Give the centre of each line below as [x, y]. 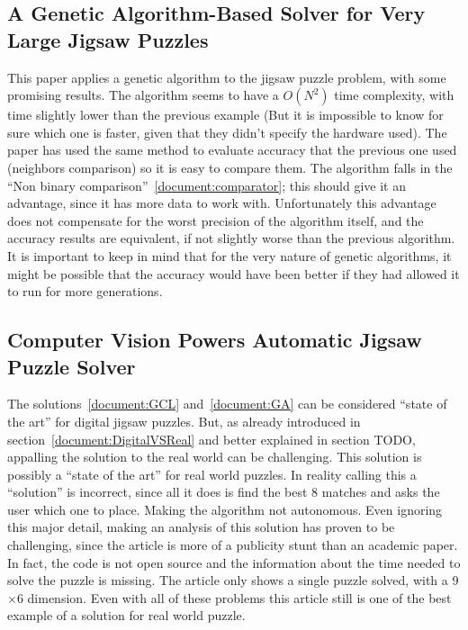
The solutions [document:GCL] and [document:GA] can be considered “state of [227, 404]
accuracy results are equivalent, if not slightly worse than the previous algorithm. [231, 238]
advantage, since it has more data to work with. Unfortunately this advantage [222, 203]
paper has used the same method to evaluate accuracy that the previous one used [232, 150]
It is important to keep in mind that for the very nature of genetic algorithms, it [229, 255]
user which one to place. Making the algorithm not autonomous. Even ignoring [225, 509]
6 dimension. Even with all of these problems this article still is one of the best [234, 597]
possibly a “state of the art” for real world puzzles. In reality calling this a [212, 474]
